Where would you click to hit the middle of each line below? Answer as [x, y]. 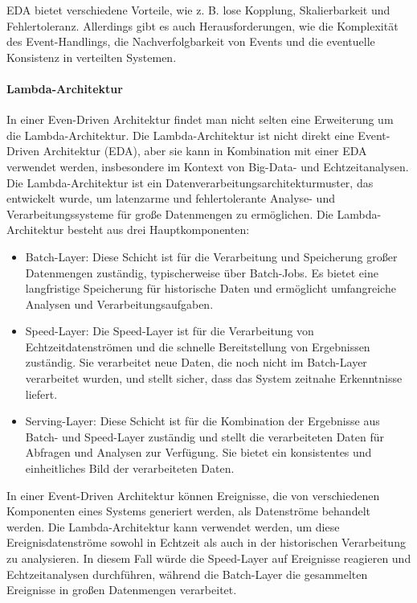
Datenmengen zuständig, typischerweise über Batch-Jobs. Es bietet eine [202, 272]
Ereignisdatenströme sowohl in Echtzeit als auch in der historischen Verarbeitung [206, 542]
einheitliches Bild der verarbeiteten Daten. [130, 468]
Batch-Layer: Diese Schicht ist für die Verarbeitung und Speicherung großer [211, 256]
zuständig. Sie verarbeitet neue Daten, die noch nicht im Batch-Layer [196, 362]
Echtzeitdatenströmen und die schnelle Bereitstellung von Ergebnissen [198, 346]
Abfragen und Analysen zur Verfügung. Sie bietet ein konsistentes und [198, 452]
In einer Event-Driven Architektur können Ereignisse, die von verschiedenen [193, 495]
